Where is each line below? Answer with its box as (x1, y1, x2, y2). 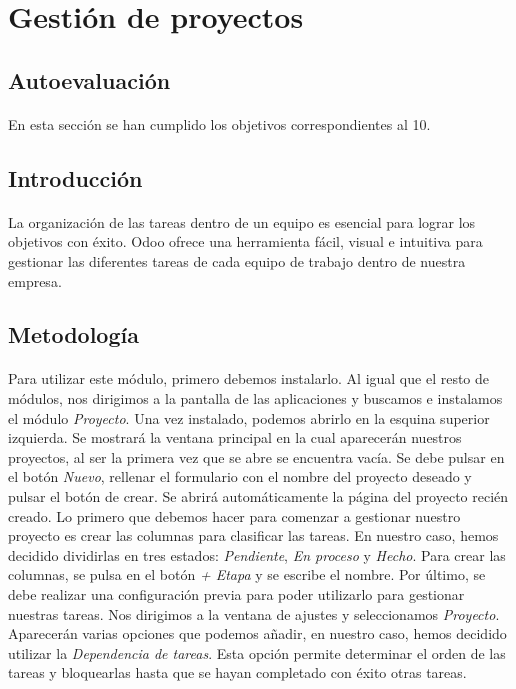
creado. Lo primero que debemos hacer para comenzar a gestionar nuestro (8, 505, 461, 526)
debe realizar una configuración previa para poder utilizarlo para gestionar (8, 584, 465, 604)
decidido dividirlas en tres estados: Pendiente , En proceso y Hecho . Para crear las (8, 544, 506, 565)
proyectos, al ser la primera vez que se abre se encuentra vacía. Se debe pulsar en (8, 446, 505, 467)
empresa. (8, 270, 62, 291)
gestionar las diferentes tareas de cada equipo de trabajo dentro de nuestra (8, 250, 466, 271)
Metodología (8, 319, 139, 350)
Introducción (8, 162, 143, 193)
